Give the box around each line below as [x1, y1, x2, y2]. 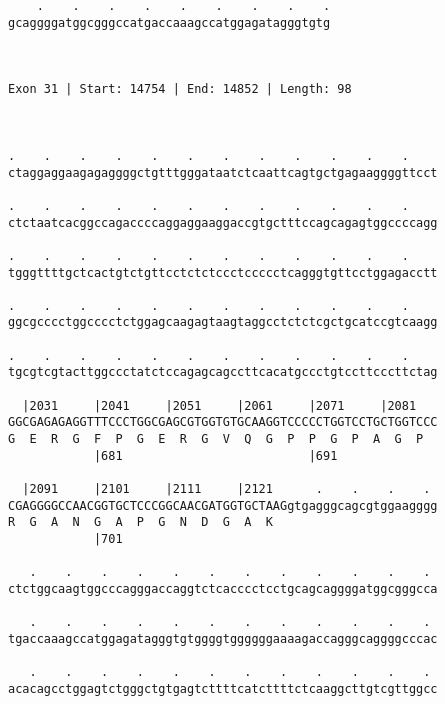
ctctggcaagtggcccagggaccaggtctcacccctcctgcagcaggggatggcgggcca [8, 581, 438, 596]
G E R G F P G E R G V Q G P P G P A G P [8, 432, 424, 447]
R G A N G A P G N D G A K [8, 515, 273, 530]
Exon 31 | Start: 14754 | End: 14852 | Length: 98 [8, 82, 352, 97]
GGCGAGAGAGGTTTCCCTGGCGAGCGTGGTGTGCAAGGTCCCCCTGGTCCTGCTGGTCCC [8, 415, 438, 430]
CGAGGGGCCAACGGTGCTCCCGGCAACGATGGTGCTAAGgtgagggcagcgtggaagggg [8, 498, 438, 513]
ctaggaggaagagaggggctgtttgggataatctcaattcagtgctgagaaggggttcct [8, 165, 438, 180]
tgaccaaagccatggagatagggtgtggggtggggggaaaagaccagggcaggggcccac [8, 631, 438, 646]
